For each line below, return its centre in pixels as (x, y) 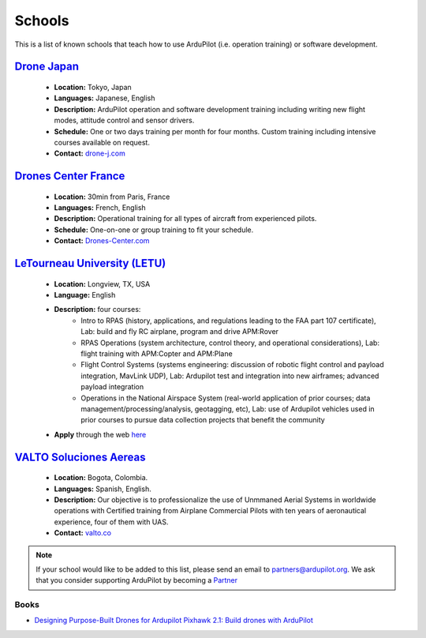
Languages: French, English (100, 208)
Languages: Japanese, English (105, 98)
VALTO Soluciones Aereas (80, 457)
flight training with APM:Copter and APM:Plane (157, 354)
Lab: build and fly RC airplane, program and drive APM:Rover (180, 332)
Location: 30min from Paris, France (112, 197)
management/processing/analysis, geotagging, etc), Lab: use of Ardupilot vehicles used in (228, 409)
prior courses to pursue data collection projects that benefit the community (203, 420)
